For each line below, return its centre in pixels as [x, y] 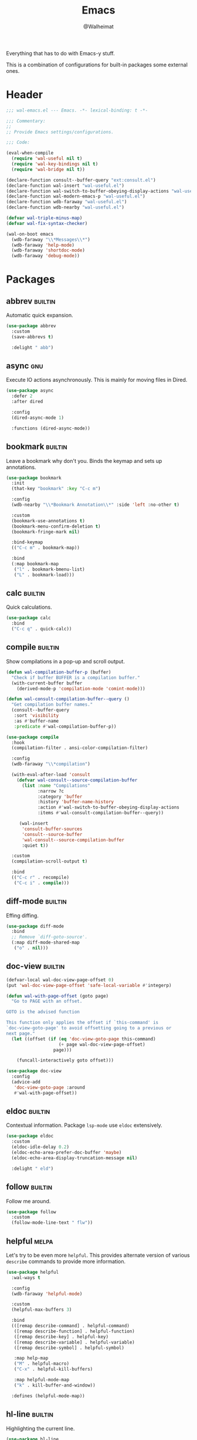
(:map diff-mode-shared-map [46, 943]
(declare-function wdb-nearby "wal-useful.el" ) [65, 207]
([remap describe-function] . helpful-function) [74, 1331]
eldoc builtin [28, 1111]
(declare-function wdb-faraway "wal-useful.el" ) [67, 202]
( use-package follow [31, 1212]
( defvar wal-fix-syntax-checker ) [47, 223]
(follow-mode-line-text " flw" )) [52, 1223]
